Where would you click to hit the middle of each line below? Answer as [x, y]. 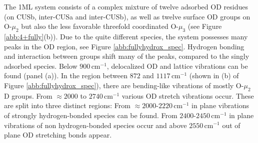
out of [231, 125]
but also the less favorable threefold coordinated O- [100, 26]
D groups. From [28, 95]
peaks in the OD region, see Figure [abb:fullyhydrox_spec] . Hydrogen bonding [124, 46]
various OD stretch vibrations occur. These [188, 95]
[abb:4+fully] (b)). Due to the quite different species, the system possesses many [126, 36]
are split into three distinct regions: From [67, 105]
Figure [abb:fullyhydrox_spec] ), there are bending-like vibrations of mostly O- [124, 85]
